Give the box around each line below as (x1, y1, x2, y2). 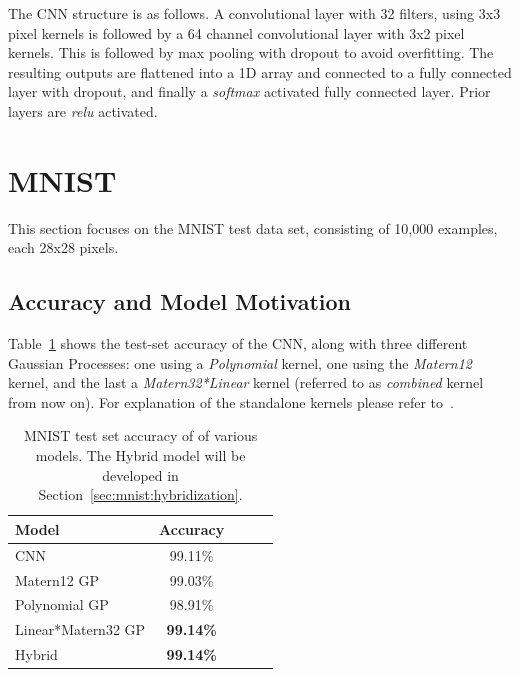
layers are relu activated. (8, 100, 158, 121)
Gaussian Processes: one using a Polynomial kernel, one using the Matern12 (8, 352, 472, 373)
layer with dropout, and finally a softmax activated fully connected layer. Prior (8, 81, 491, 102)
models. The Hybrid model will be (35, 445, 246, 466)
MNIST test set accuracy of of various (23, 425, 258, 446)
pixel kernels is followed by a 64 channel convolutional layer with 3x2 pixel (8, 22, 465, 43)
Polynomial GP (15, 594, 109, 615)
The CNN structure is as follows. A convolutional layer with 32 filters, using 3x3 (8, 3, 501, 23)
